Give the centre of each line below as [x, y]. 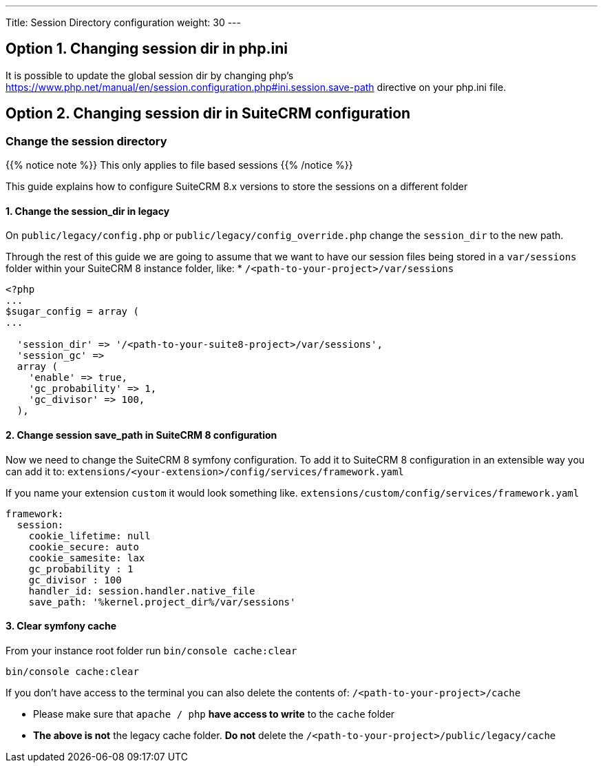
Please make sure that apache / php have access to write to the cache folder [214, 714]
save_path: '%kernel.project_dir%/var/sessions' [162, 602]
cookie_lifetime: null [89, 536]
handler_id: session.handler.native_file [142, 591]
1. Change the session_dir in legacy [88, 211]
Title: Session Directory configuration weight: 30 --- [123, 22]
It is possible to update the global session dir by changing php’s [150, 75]
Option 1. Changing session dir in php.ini [147, 49]
